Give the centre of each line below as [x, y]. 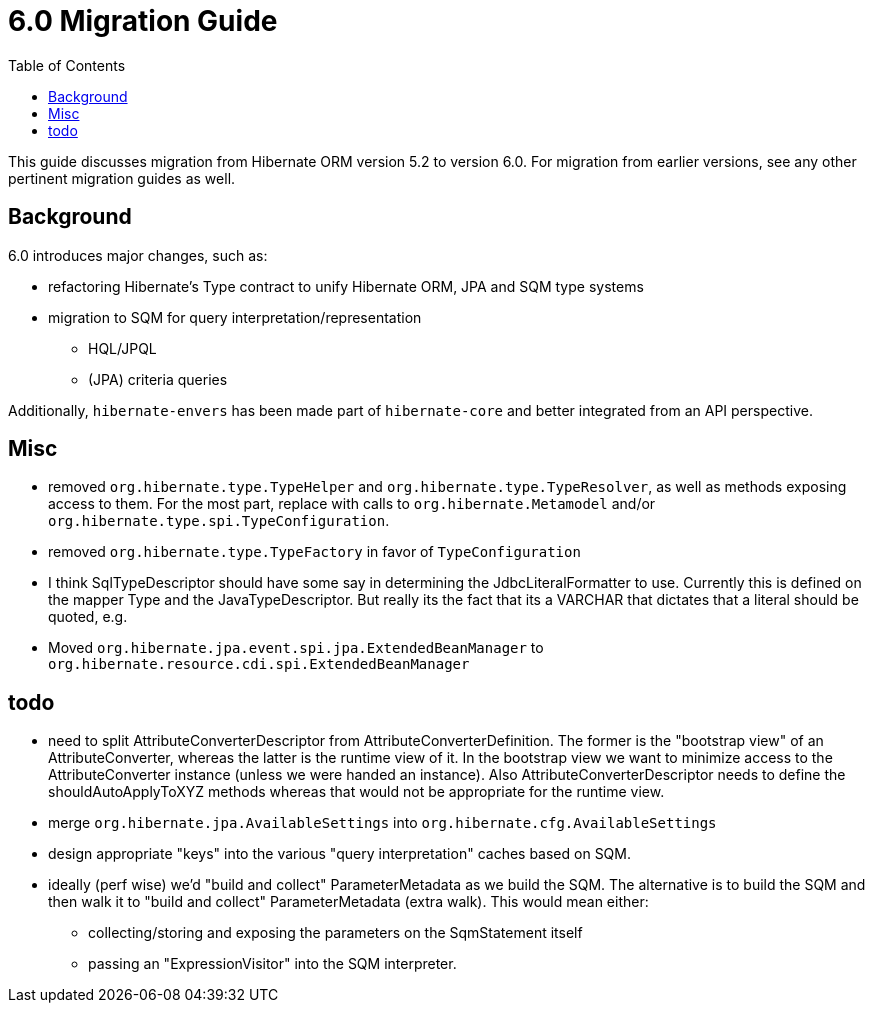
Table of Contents [67, 65]
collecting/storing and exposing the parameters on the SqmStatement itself [335, 933]
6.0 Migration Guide [143, 21]
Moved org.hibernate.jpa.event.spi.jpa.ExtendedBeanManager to [296, 648]
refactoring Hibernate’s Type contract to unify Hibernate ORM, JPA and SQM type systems [346, 286]
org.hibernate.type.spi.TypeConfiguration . [219, 521]
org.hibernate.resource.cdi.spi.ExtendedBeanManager [259, 664]
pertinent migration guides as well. [122, 178]
